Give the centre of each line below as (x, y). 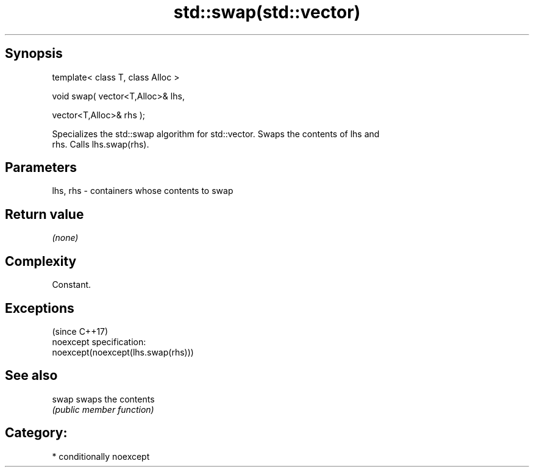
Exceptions (40, 308)
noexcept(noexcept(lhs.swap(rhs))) (123, 352)
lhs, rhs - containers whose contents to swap (143, 191)
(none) (65, 238)
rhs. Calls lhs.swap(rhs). (101, 144)
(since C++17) (80, 331)
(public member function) (103, 409)
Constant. (72, 285)
